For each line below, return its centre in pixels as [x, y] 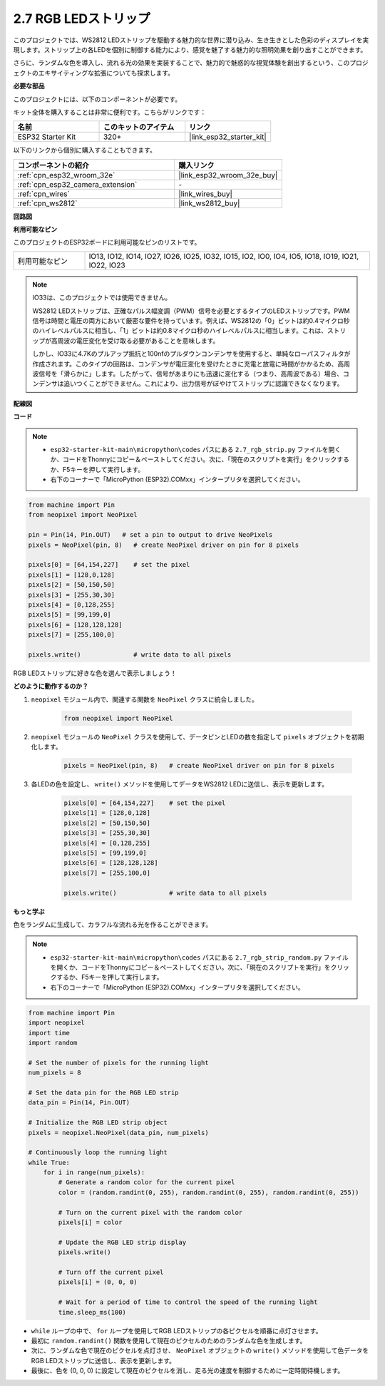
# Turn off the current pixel [111, 1272]
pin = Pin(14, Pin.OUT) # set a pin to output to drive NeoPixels [150, 535]
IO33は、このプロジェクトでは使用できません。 [102, 298]
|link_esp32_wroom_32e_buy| [228, 175]
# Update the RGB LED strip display [122, 1242]
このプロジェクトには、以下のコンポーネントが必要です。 [97, 99]
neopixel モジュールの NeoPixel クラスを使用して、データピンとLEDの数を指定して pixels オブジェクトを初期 [197, 736]
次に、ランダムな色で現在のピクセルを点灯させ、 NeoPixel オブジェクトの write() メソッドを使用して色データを [200, 1350]
